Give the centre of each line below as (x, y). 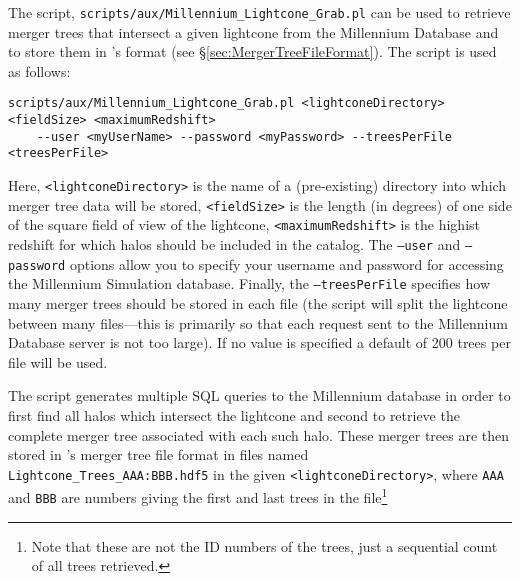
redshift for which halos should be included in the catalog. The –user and (234, 244)
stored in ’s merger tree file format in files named (158, 454)
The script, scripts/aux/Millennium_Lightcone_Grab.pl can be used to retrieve (259, 12)
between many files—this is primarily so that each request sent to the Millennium (258, 322)
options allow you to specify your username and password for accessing (286, 263)
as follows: (39, 70)
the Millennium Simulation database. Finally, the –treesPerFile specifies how (249, 283)
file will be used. (58, 361)
